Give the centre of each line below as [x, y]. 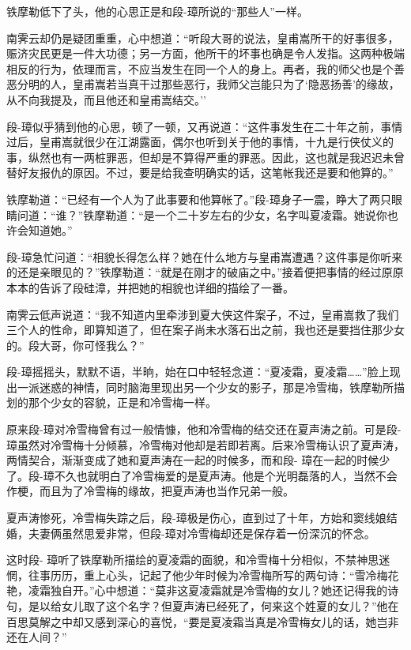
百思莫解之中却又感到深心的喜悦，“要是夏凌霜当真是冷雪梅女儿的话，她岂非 [203, 621]
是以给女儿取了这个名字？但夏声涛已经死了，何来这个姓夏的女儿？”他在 [213, 606]
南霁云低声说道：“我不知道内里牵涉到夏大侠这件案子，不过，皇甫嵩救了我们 [203, 314]
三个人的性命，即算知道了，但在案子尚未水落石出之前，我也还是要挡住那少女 [205, 330]
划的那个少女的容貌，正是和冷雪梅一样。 [111, 402]
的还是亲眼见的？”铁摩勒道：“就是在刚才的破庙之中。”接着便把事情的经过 [194, 272]
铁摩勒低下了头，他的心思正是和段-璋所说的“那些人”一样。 [157, 11]
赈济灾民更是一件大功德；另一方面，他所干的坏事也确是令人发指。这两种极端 [205, 53]
